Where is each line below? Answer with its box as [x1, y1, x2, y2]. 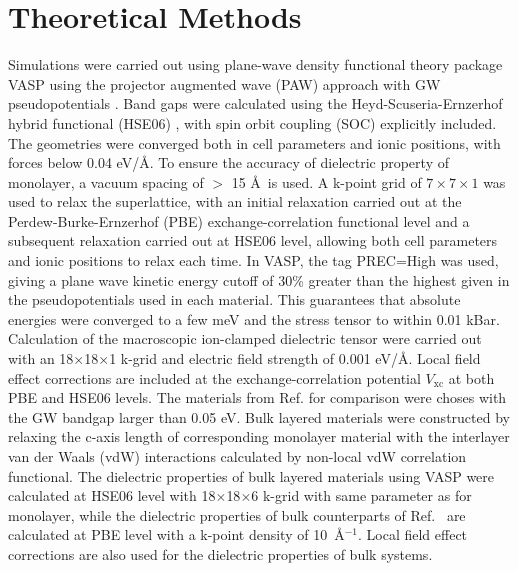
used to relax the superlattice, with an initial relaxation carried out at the [8, 191, 462, 212]
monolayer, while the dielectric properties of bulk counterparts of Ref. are [8, 504, 466, 525]
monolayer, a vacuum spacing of [8, 171, 204, 192]
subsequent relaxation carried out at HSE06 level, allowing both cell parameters [8, 230, 498, 251]
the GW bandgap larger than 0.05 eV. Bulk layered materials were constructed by [8, 406, 510, 427]
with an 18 [8, 348, 74, 369]
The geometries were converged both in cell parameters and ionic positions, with [8, 132, 501, 153]
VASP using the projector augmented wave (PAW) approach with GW [8, 73, 441, 94]
